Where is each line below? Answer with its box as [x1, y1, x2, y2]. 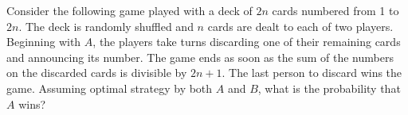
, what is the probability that [257, 79, 401, 96]
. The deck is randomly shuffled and [18, 17, 194, 34]
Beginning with [6, 33, 81, 50]
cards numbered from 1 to [272, 2, 399, 18]
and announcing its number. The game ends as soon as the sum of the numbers [6, 48, 394, 65]
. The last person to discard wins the [222, 64, 402, 81]
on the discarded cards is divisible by [6, 64, 187, 81]
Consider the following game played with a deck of [6, 2, 253, 18]
